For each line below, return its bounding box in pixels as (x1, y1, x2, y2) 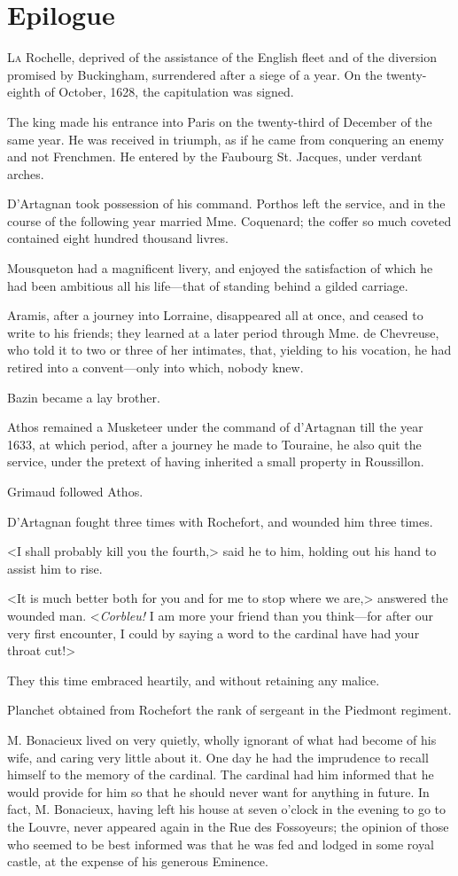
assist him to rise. (7, 559, 103, 577)
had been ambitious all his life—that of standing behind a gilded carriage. (7, 276, 408, 294)
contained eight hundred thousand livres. (7, 229, 229, 247)
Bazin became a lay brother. (7, 387, 160, 406)
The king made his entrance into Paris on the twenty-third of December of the (7, 112, 432, 130)
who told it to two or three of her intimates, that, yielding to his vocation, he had (7, 340, 452, 359)
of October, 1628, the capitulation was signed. (44, 82, 294, 101)
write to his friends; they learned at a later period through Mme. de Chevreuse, (7, 323, 439, 341)
